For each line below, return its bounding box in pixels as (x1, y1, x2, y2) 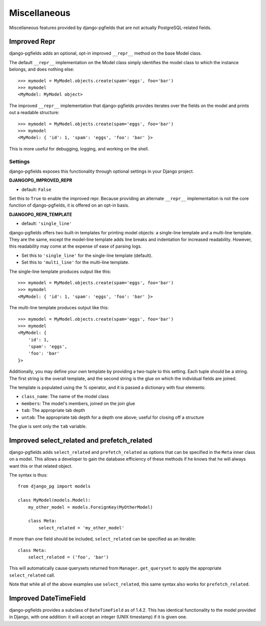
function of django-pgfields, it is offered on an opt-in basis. (9, 202, 130, 208)
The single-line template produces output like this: (9, 268, 111, 274)
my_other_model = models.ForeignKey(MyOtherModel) (28, 504, 153, 510)
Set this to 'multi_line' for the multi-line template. (21, 259, 130, 265)
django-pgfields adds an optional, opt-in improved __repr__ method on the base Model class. (9, 50, 202, 56)
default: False (21, 186, 52, 192)
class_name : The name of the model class (21, 394, 109, 400)
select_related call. (9, 572, 55, 578)
